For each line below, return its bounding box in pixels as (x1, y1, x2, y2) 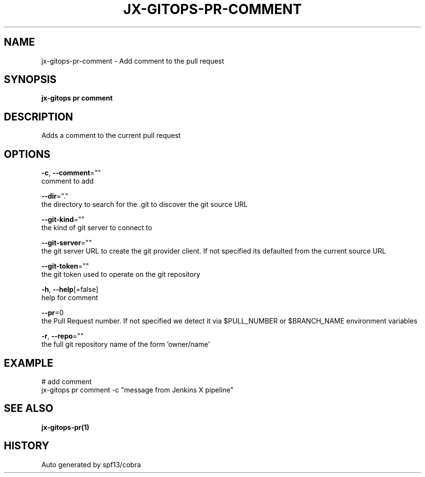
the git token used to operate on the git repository (41, 270, 200, 279)
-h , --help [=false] (41, 285, 98, 294)
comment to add (41, 177, 94, 186)
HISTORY (4, 440, 49, 452)
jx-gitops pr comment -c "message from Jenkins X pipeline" (41, 385, 234, 394)
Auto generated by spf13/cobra (41, 460, 141, 469)
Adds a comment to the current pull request (41, 131, 181, 140)
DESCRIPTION (4, 110, 73, 123)
